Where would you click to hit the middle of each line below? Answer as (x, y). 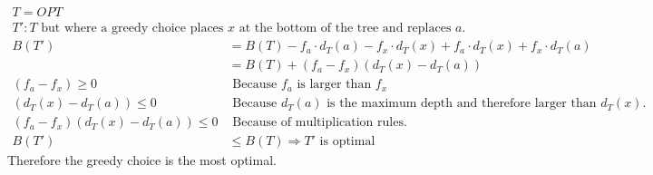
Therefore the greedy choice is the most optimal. (142, 160)
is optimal (347, 142)
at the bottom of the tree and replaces (345, 29)
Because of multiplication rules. (320, 123)
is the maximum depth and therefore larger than (462, 104)
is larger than (334, 85)
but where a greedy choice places (132, 29)
